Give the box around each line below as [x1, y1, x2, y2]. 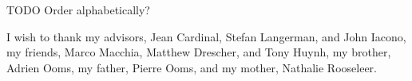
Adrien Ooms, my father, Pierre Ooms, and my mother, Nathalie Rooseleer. [6, 59, 378, 75]
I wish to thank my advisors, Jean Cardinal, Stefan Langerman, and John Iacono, [6, 28, 406, 44]
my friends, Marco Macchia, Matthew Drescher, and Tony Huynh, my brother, [6, 44, 391, 60]
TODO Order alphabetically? [6, 2, 150, 17]
